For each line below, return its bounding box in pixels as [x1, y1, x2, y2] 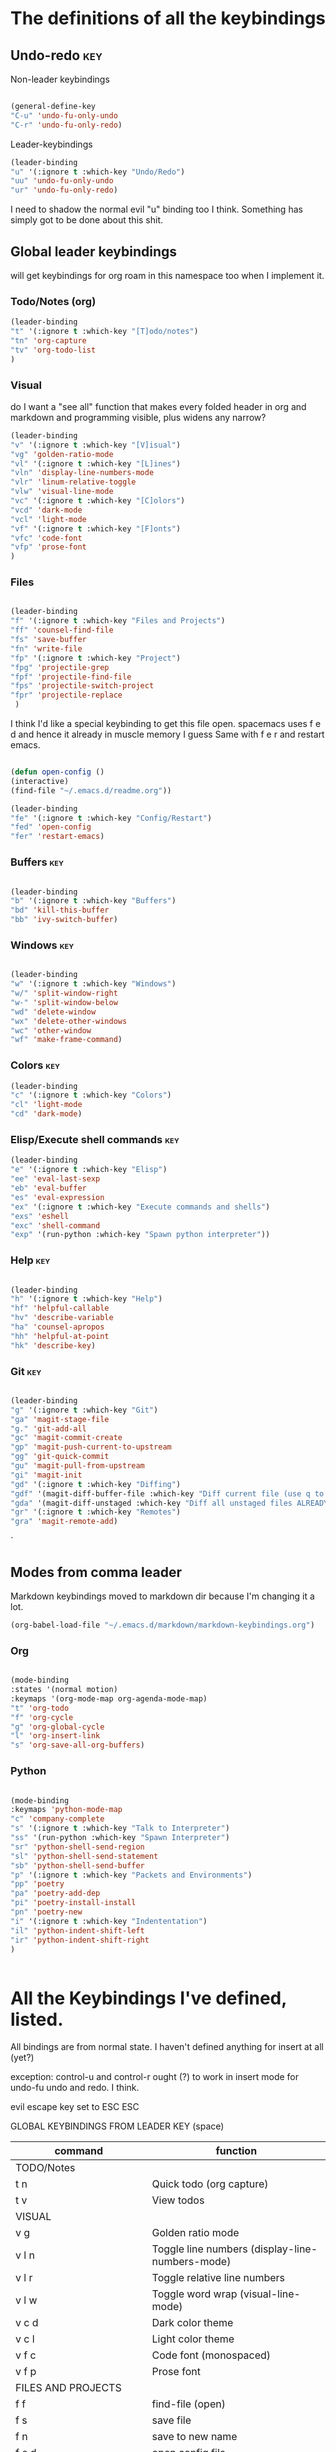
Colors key [10, 1058, 60, 1072]
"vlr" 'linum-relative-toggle [10, 477, 137, 487]
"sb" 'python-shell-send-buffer [10, 1860, 145, 1871]
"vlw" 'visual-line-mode [10, 487, 114, 497]
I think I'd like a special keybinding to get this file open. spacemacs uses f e [10, 718, 322, 730]
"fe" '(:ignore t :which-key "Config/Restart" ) [10, 813, 213, 823]
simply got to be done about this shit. [10, 214, 164, 226]
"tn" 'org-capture [10, 335, 87, 346]
